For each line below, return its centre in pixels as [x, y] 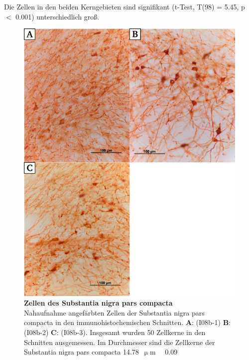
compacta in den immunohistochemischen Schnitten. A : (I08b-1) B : [127, 322]
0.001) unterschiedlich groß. [58, 16]
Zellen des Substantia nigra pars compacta [98, 303]
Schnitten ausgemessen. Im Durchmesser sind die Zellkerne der [120, 342]
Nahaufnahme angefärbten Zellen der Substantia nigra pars [114, 312]
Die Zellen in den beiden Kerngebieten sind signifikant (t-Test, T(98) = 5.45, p [124, 6]
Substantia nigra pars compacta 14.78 [81, 352]
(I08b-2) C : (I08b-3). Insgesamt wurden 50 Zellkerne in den [115, 332]
